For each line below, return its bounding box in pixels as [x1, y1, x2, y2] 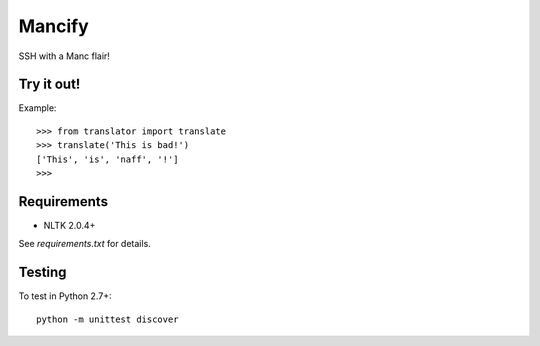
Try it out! [18, 76, 81, 93]
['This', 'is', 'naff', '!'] [36, 153, 179, 165]
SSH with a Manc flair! [18, 50, 110, 62]
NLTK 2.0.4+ [43, 219, 96, 231]
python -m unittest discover [36, 313, 179, 325]
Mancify [18, 15, 89, 37]
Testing [18, 264, 67, 281]
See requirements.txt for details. [18, 238, 152, 250]
